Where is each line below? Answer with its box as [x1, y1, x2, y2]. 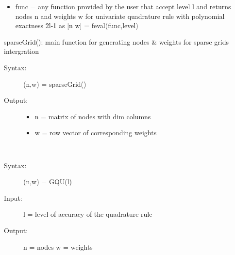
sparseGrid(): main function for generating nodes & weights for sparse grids [4, 36, 229, 47]
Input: [4, 192, 22, 203]
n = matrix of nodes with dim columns [34, 111, 151, 121]
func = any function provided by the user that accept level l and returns [15, 1, 231, 11]
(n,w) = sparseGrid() [23, 79, 86, 89]
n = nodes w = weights [23, 241, 93, 252]
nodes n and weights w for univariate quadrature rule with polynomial [15, 11, 225, 21]
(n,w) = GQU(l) [23, 176, 72, 187]
